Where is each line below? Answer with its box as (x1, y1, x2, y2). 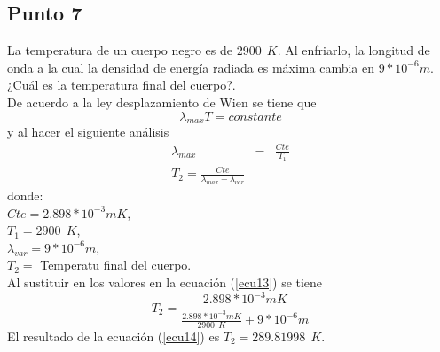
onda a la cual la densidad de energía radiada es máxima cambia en (7, 58, 374, 76)
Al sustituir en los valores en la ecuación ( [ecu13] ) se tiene (7, 273, 323, 292)
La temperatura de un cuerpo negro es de (7, 41, 232, 59)
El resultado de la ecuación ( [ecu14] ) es (7, 326, 220, 345)
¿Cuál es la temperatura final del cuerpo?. (7, 75, 236, 94)
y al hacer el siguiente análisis (7, 122, 169, 141)
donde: (7, 186, 43, 205)
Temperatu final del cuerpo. (40, 255, 192, 274)
